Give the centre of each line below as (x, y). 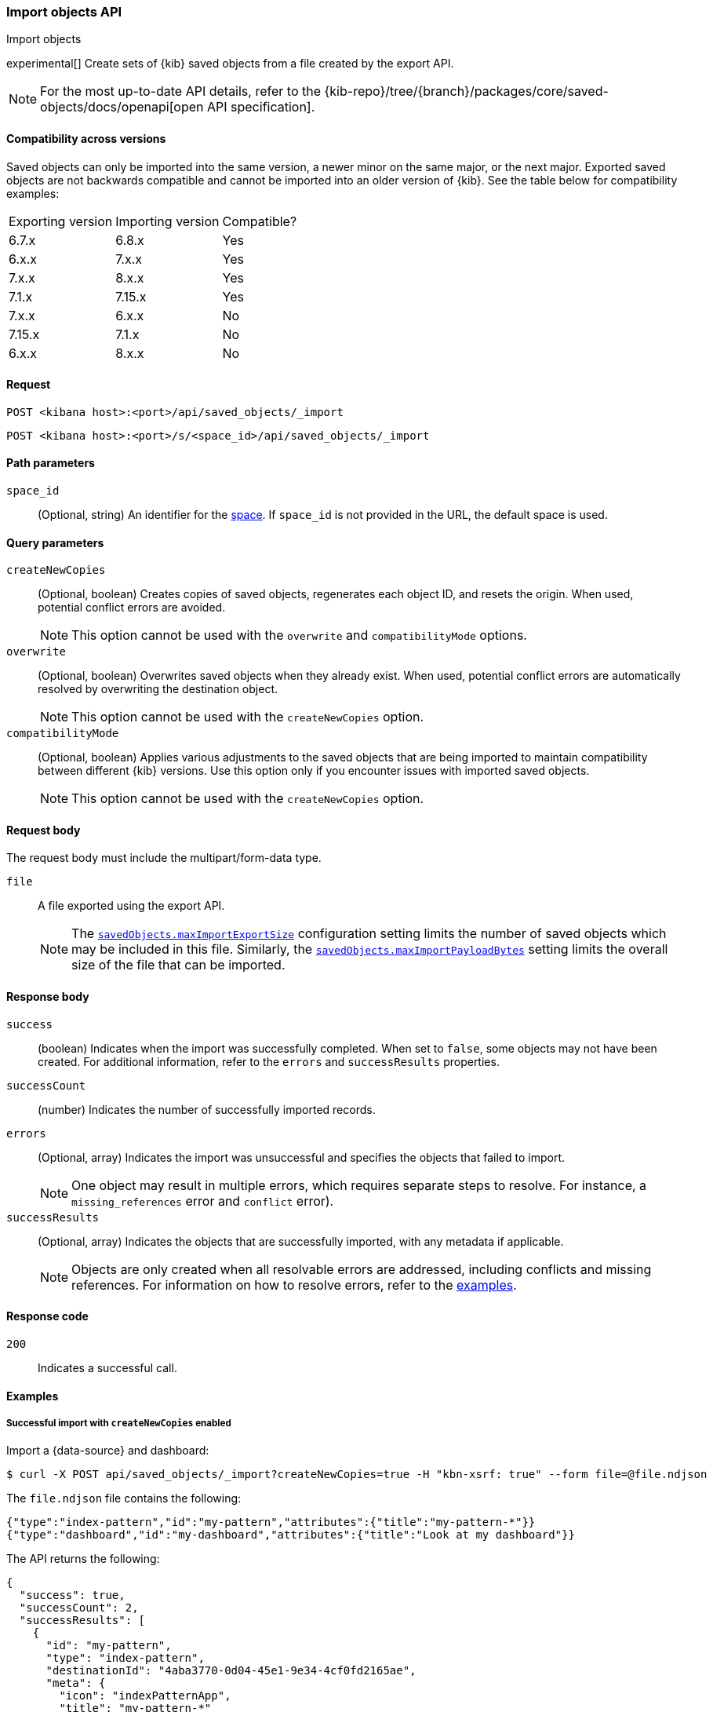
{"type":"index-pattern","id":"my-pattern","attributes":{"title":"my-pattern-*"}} (271, 1522)
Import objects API (64, 12)
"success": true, (72, 1595)
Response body (48, 997)
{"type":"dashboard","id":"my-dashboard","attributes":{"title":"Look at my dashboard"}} (291, 1535)
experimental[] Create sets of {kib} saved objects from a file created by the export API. (230, 64)
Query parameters (55, 542)
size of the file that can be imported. (178, 965)
